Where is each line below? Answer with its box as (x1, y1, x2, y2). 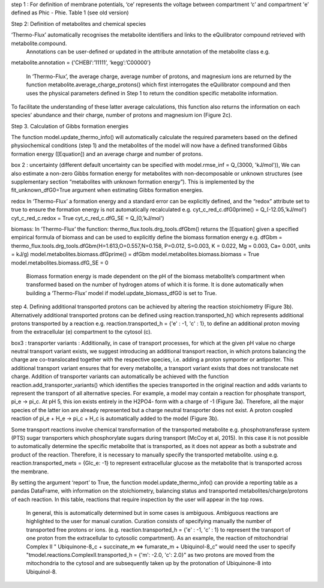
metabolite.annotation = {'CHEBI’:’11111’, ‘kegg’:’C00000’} (11, 59, 151, 66)
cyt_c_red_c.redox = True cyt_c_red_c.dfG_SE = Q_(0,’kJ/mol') (11, 214, 164, 221)
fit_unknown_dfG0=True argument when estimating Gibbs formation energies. (11, 187, 204, 194)
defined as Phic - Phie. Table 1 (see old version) (11, 9, 129, 16)
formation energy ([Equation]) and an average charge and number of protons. (11, 150, 203, 157)
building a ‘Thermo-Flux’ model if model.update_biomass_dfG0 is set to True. (26, 289, 217, 296)
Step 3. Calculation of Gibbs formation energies (11, 122, 129, 130)
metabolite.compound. (11, 40, 67, 47)
